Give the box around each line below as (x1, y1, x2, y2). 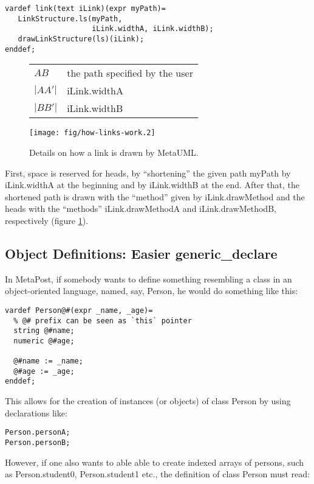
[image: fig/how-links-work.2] (29, 128, 155, 138)
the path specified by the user (67, 66, 193, 80)
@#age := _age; (13, 367, 75, 376)
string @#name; (13, 326, 75, 335)
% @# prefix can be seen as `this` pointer (13, 316, 192, 325)
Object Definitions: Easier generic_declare (5, 244, 278, 262)
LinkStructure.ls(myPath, (18, 14, 123, 23)
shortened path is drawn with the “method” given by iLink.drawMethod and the (5, 190, 305, 203)
